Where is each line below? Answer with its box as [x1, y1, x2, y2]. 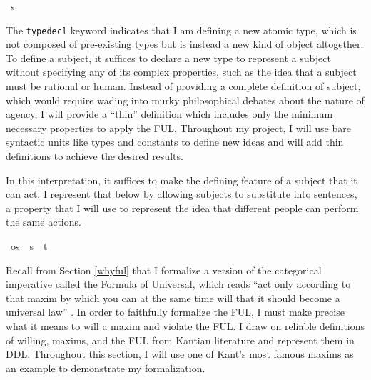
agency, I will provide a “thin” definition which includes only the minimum [6, 106, 333, 121]
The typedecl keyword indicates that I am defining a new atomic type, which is [6, 22, 357, 37]
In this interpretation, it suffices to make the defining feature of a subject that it [6, 172, 357, 187]
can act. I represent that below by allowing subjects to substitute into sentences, [6, 186, 357, 201]
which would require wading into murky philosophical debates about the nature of [6, 92, 365, 107]
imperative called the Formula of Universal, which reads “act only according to [6, 276, 351, 291]
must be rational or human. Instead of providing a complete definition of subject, [6, 79, 361, 94]
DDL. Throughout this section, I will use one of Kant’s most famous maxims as [6, 346, 354, 361]
